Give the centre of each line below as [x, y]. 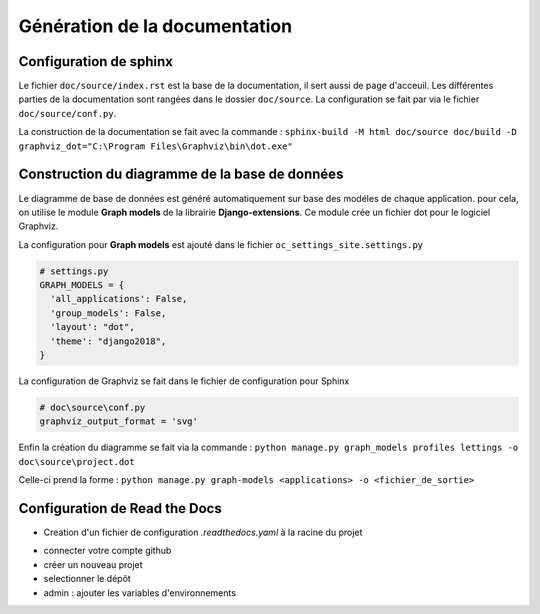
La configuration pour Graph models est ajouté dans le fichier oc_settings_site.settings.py [221, 244]
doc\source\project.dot [76, 461]
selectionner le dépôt [87, 579]
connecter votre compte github [107, 551]
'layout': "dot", [92, 327]
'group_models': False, [108, 313]
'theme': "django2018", [108, 341]
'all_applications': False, [119, 299]
